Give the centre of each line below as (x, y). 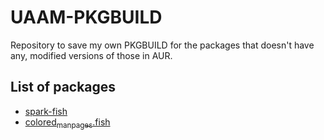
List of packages (63, 87)
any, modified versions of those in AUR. (91, 55)
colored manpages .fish (67, 123)
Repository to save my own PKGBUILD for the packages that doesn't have (162, 45)
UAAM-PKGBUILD (86, 17)
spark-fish (46, 111)
